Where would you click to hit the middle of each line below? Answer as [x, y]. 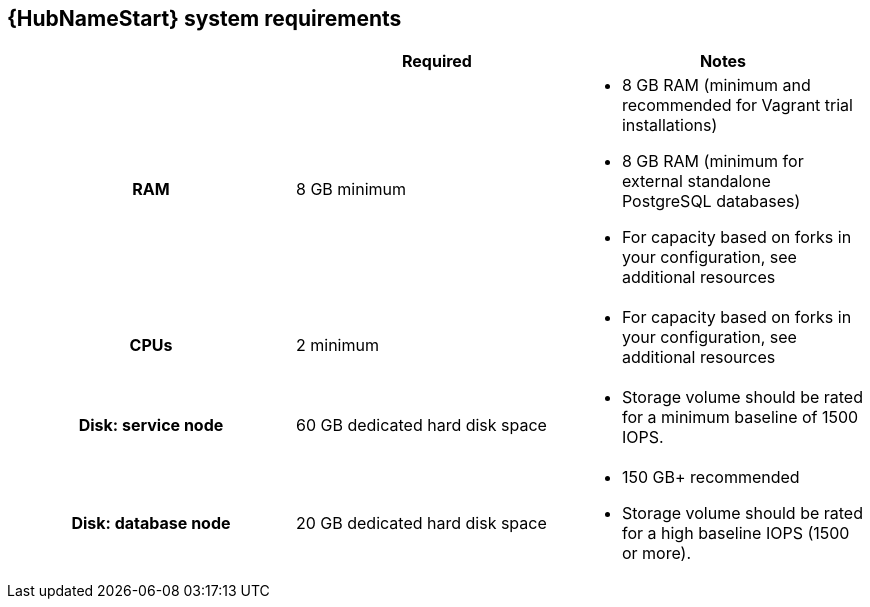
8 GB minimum [350, 189]
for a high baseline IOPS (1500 [735, 533]
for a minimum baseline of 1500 [740, 417]
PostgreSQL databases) [711, 201]
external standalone [696, 181]
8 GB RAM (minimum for [712, 161]
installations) [669, 125]
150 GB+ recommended [710, 477]
